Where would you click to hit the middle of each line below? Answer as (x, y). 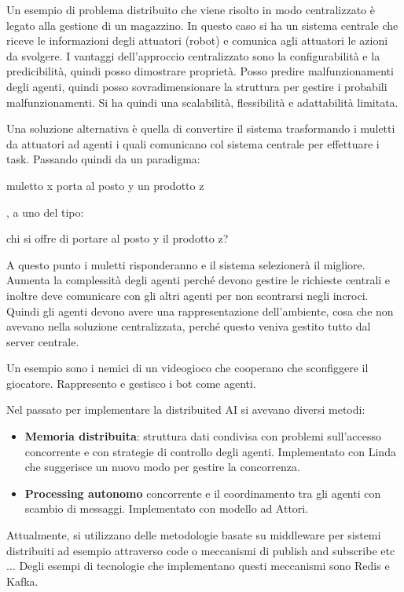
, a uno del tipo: (45, 212)
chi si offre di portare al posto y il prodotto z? (118, 238)
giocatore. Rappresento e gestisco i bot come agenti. (131, 383)
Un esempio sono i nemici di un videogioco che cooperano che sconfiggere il (187, 368)
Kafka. (22, 581)
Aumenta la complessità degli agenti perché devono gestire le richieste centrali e (198, 280)
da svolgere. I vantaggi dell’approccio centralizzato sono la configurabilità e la (193, 55)
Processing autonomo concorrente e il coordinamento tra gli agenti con (203, 493)
